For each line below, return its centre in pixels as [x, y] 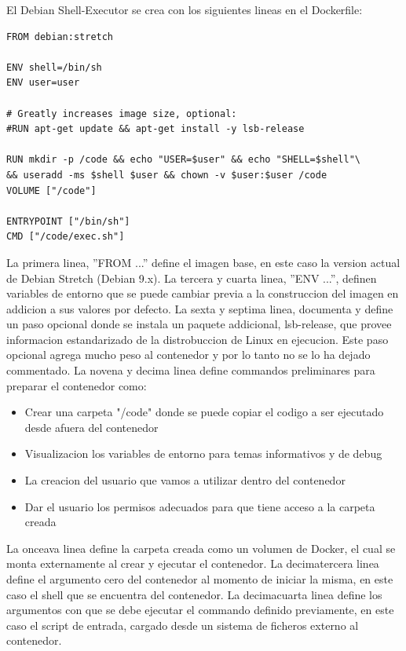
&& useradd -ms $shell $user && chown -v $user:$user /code [167, 175]
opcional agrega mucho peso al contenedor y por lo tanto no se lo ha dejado [188, 355]
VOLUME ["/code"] [51, 190]
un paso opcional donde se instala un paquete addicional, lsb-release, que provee [199, 324]
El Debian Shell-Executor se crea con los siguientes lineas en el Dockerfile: [185, 9]
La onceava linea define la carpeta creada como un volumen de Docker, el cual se [201, 548]
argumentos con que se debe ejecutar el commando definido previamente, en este [200, 610]
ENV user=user [43, 83]
